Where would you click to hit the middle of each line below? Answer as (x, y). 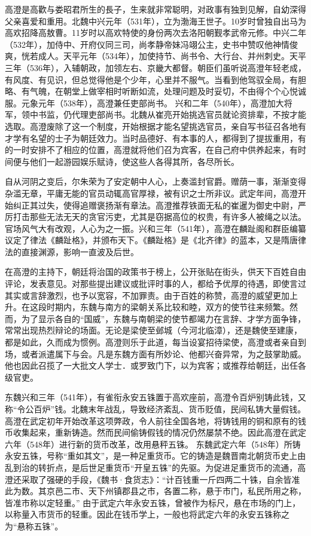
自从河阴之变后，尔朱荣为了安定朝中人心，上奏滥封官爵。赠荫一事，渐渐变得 (155, 181)
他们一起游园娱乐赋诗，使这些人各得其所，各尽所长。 (134, 161)
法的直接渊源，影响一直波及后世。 (72, 251)
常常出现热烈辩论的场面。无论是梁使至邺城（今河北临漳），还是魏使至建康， (153, 330)
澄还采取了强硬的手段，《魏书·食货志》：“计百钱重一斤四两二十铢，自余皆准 (153, 479)
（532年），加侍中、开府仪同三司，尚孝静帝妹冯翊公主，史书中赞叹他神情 (147, 44)
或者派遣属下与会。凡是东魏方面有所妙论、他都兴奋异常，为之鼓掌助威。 (164, 353)
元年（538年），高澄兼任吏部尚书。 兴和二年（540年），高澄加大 (161, 102)
